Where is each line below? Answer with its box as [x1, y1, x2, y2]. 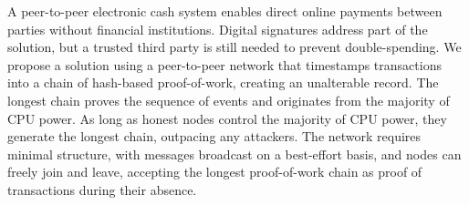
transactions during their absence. [7, 179, 197, 199]
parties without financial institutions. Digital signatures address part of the [7, 19, 428, 38]
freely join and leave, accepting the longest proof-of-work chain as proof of [7, 162, 422, 181]
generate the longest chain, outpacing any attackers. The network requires [7, 127, 422, 146]
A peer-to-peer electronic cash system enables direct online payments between [7, 2, 443, 20]
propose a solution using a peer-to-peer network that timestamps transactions [7, 55, 442, 74]
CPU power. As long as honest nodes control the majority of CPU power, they [7, 108, 447, 128]
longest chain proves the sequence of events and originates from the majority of [7, 90, 450, 109]
